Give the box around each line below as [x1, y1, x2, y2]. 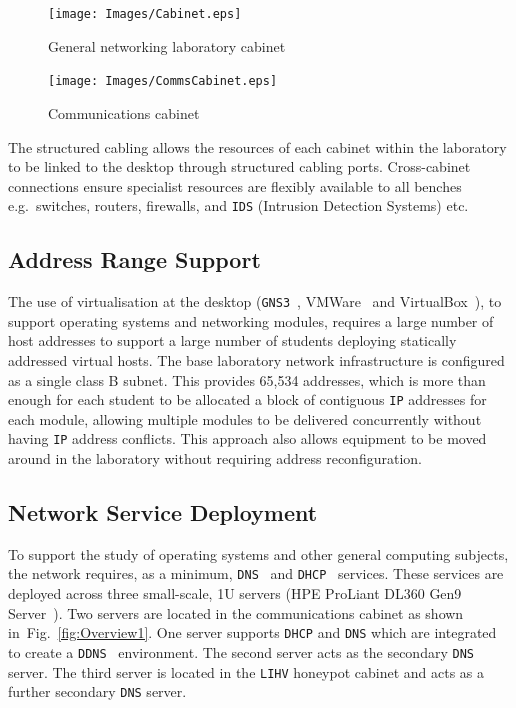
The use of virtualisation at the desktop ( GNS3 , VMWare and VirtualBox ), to [8, 291, 502, 312]
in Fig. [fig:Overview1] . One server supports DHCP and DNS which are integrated [8, 622, 497, 643]
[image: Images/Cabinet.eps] [48, 7, 242, 21]
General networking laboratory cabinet [48, 35, 286, 56]
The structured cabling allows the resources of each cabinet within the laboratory [8, 136, 507, 157]
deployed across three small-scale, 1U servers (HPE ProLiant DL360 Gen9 [8, 583, 462, 604]
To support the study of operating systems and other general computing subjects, [8, 543, 509, 564]
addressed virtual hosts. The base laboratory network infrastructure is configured [8, 349, 505, 370]
